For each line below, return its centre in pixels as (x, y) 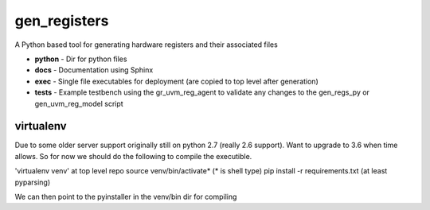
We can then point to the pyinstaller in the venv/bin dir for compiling (126, 196)
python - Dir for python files (81, 59)
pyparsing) (33, 182)
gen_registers (62, 21)
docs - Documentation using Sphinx (94, 70)
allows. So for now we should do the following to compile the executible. (133, 156)
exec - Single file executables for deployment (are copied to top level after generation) (176, 81)
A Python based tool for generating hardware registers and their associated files (146, 45)
